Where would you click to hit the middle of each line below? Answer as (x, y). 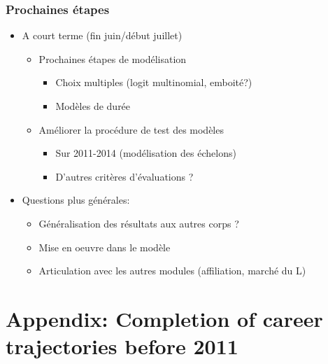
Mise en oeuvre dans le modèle (105, 247)
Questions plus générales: (76, 200)
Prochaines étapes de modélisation (113, 58)
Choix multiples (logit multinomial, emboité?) (154, 82)
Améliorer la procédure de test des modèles (131, 129)
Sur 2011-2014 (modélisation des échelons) (146, 153)
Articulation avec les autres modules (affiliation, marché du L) (172, 271)
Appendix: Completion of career (164, 318)
